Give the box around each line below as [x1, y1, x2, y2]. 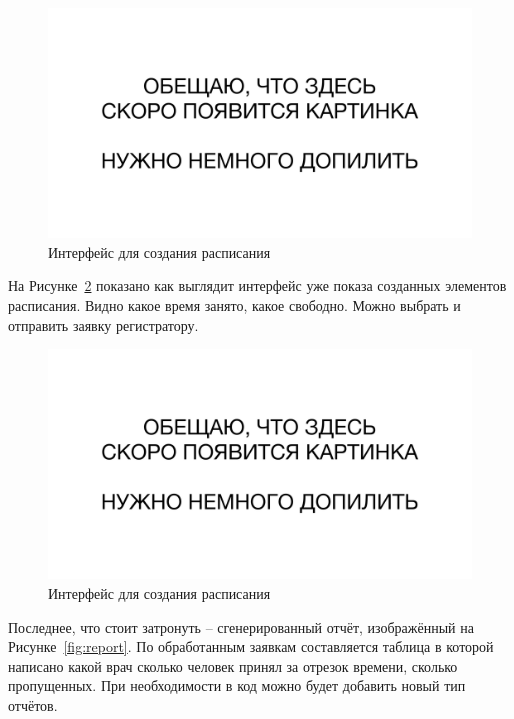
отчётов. [8, 694, 58, 715]
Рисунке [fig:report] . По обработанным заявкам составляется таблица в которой [8, 636, 494, 657]
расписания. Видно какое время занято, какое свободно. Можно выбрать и [8, 295, 461, 315]
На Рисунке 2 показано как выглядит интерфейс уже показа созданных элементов [8, 275, 507, 296]
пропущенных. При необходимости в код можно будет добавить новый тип [8, 675, 466, 696]
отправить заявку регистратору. [8, 314, 199, 335]
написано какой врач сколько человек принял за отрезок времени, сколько [8, 655, 458, 676]
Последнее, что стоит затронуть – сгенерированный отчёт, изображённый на [8, 616, 474, 637]
